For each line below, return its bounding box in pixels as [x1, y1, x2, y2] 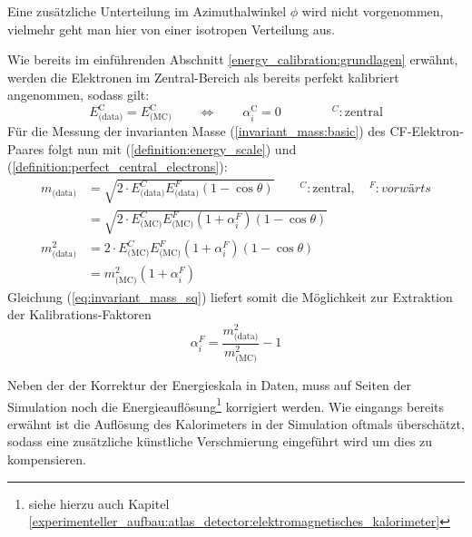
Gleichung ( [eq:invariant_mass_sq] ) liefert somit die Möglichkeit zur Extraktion [7, 287, 453, 306]
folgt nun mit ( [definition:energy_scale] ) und [48, 139, 297, 158]
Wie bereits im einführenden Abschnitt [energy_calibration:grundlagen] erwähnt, [7, 50, 458, 69]
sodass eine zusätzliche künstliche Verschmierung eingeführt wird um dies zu [7, 432, 433, 451]
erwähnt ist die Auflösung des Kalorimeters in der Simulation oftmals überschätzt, [7, 414, 465, 433]
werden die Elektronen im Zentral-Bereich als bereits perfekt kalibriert [7, 67, 399, 86]
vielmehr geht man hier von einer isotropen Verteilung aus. [7, 19, 335, 38]
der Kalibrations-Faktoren [7, 305, 152, 324]
